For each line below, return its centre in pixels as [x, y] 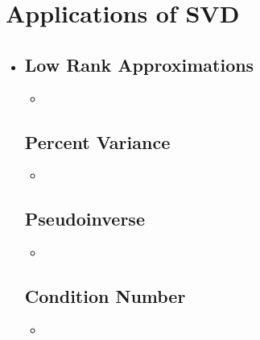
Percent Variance [97, 141]
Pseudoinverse [85, 219]
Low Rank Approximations [139, 64]
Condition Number [105, 296]
